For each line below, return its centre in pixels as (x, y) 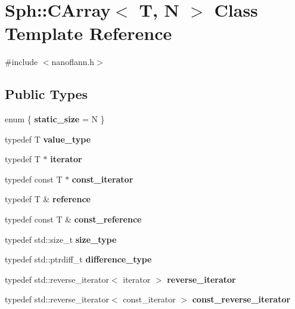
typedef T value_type (48, 139)
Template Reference (88, 33)
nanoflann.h (73, 62)
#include (21, 62)
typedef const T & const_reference (73, 219)
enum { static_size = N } (55, 119)
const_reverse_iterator (241, 299)
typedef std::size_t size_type (61, 239)
